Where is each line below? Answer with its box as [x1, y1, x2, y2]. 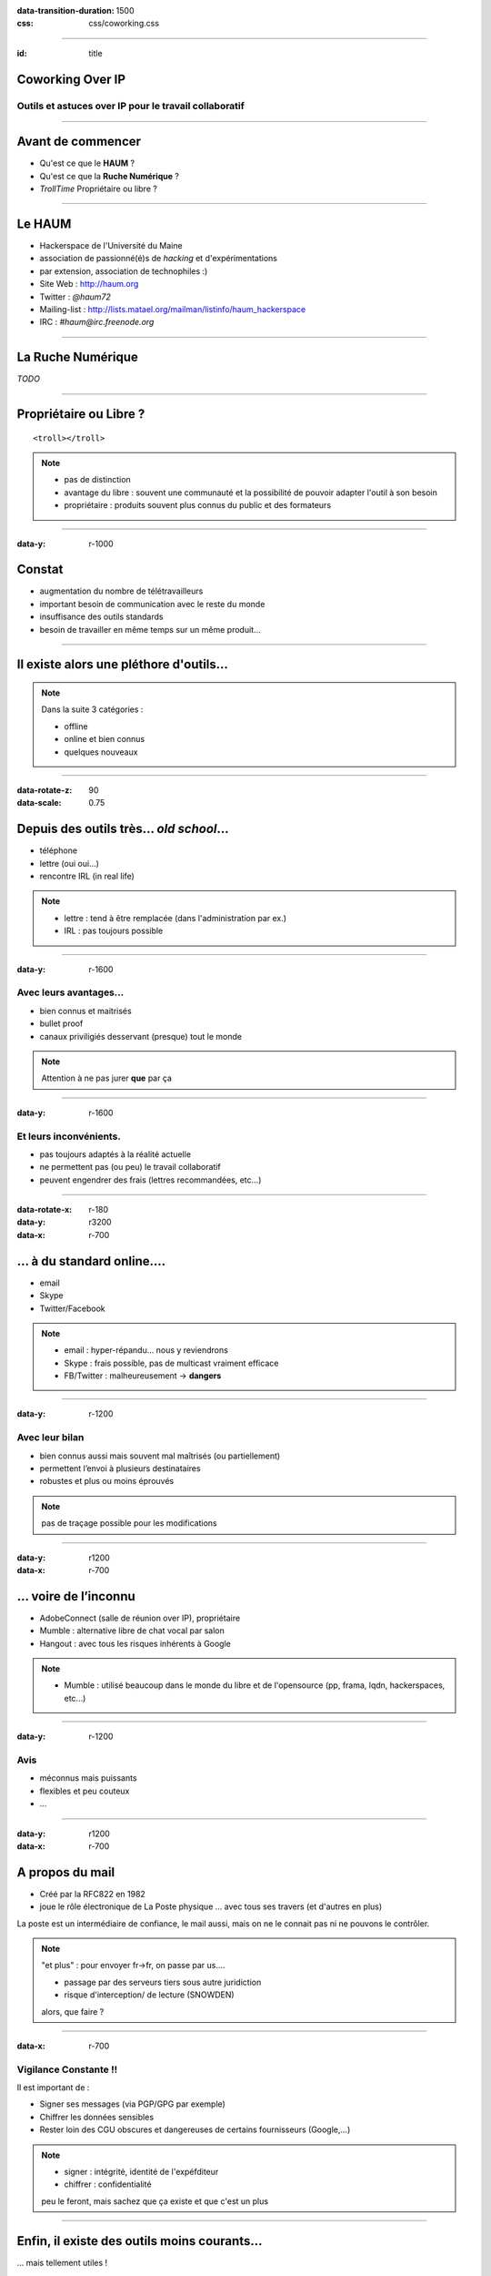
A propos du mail [16, 1864, 115, 1880]
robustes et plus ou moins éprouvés [39, 1476, 175, 1487]
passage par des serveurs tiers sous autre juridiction [64, 1976, 262, 1987]
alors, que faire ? [41, 2006, 105, 2017]
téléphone [39, 845, 77, 856]
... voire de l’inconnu [16, 1589, 135, 1604]
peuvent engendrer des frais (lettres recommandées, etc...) [39, 1174, 262, 1185]
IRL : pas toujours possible [64, 925, 164, 937]
